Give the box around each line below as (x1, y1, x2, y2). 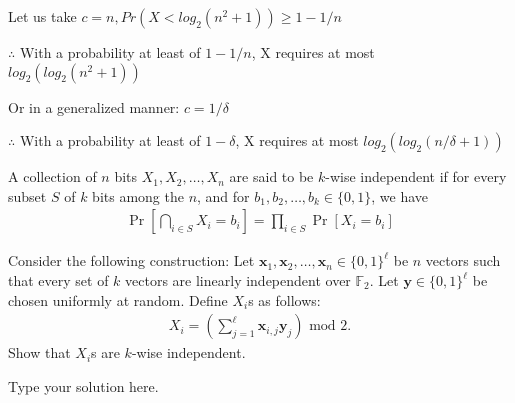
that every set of (8, 270, 109, 290)
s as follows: (248, 289, 321, 310)
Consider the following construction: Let (8, 250, 255, 271)
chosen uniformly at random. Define (8, 289, 228, 310)
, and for (197, 185, 250, 206)
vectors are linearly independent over (125, 270, 351, 290)
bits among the (92, 185, 184, 206)
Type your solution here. (8, 375, 159, 396)
